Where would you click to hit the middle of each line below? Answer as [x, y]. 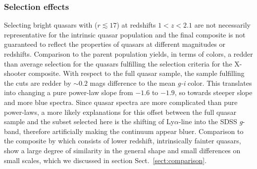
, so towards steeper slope [213, 92]
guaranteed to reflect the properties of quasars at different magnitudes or [115, 44]
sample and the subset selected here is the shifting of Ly [89, 121]
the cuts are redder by [38, 83]
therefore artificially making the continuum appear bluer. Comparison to [133, 131]
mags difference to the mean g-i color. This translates [171, 83]
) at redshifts [136, 25]
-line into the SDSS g [211, 121]
